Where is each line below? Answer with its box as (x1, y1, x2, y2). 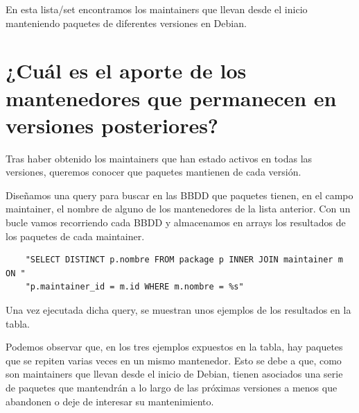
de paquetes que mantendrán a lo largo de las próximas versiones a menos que (6, 380, 338, 394)
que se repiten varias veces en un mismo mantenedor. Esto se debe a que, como (6, 353, 342, 367)
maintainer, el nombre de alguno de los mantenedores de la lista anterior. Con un (6, 201, 351, 216)
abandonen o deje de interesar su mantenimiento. (6, 394, 214, 408)
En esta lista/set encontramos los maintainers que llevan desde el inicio (6, 2, 308, 16)
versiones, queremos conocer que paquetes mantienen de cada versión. (6, 165, 301, 179)
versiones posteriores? (6, 110, 219, 139)
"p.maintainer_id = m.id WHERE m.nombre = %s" (25, 282, 244, 292)
